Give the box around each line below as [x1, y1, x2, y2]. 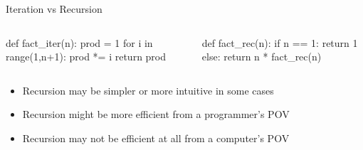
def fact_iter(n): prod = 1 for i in [6, 35, 153, 50]
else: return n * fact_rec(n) [201, 49, 322, 64]
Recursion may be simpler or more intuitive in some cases [22, 82, 274, 97]
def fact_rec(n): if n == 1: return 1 [201, 35, 358, 50]
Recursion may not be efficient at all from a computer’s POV [22, 130, 290, 145]
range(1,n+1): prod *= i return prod [6, 49, 167, 64]
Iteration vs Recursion [6, 1, 102, 16]
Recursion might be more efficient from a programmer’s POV [22, 107, 290, 122]
